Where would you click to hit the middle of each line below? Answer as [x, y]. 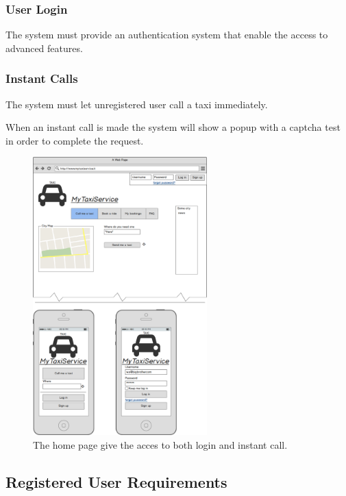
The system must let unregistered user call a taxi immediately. [137, 104]
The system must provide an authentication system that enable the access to [167, 35]
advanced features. [44, 48]
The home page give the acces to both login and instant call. [160, 444]
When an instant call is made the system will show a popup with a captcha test [173, 127]
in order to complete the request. [75, 140]
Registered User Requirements [116, 481]
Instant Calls [42, 78]
